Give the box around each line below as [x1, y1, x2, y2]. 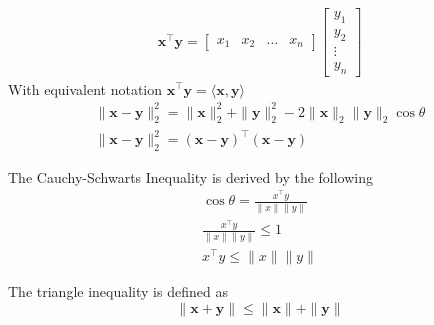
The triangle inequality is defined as [8, 280, 228, 301]
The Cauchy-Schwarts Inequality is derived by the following [8, 166, 374, 187]
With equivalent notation [8, 78, 163, 99]
